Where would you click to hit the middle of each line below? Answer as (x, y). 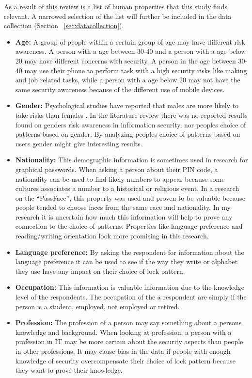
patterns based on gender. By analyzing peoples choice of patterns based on (128, 134)
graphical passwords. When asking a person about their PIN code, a (117, 169)
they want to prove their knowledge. (69, 370)
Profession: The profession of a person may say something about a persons (128, 323)
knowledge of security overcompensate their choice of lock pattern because (125, 360)
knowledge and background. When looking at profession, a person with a (123, 332)
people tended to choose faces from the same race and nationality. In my (123, 207)
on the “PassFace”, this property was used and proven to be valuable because (130, 197)
